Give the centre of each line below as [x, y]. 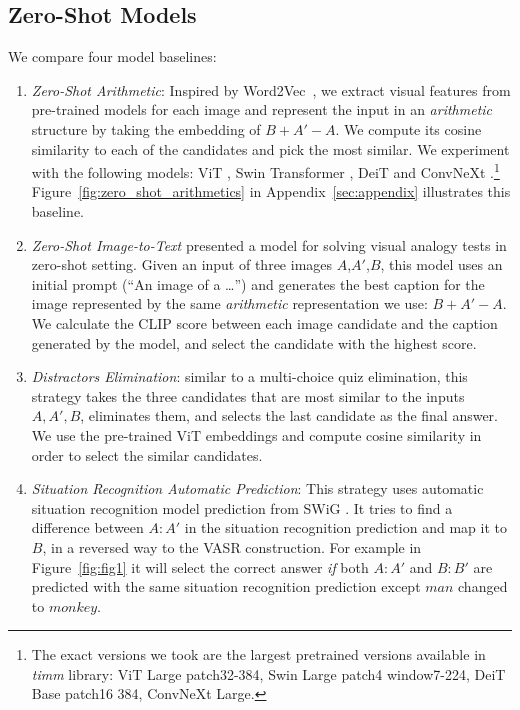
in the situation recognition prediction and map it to [345, 527]
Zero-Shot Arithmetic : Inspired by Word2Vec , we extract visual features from [271, 89]
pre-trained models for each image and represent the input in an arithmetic [262, 109]
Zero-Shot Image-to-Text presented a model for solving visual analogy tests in [269, 244]
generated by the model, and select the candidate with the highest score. [254, 342]
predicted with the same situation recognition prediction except [226, 586]
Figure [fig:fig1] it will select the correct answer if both [200, 566]
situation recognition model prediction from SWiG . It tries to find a [242, 507]
